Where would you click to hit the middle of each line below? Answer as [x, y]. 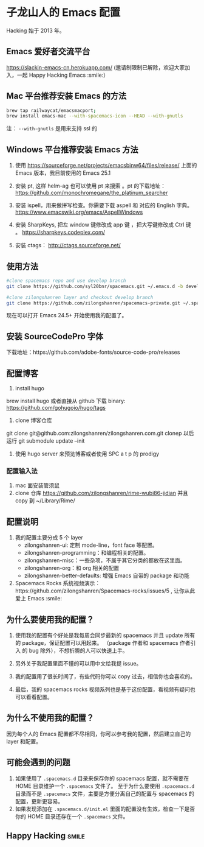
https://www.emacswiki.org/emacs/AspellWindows [79, 212]
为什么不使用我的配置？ [50, 718]
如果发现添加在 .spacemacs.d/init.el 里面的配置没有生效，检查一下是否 [105, 809]
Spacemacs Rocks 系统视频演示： [58, 583]
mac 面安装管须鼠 [37, 485]
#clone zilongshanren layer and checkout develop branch [80, 297]
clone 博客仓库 [33, 420]
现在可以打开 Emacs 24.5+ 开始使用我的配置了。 [67, 315]
